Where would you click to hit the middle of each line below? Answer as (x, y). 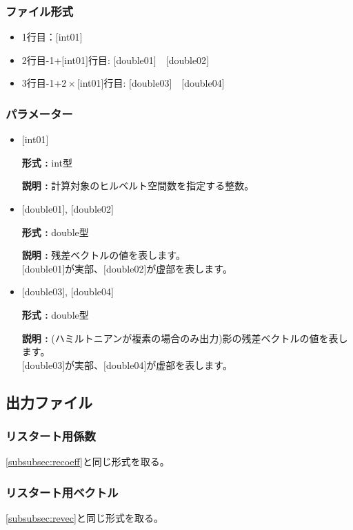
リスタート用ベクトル (62, 492)
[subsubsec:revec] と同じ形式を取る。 (84, 518)
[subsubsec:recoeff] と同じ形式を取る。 (88, 462)
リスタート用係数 (51, 436)
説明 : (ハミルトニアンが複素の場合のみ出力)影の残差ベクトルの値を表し (185, 338)
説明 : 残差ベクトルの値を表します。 (103, 255)
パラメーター (39, 113)
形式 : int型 (47, 162)
